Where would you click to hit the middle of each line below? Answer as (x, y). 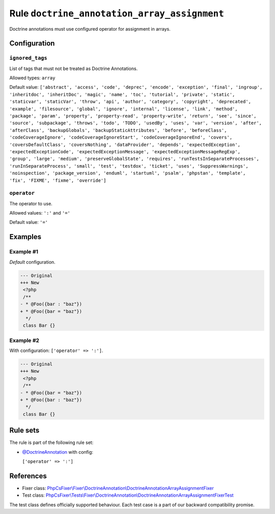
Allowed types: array (32, 78)
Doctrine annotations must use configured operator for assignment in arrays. (90, 29)
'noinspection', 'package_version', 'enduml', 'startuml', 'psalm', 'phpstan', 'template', (128, 173)
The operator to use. (31, 203)
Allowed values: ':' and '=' (40, 213)
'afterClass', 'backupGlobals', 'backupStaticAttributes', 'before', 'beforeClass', (118, 130)
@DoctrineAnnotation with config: (58, 452)
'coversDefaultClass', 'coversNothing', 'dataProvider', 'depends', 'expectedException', (125, 145)
